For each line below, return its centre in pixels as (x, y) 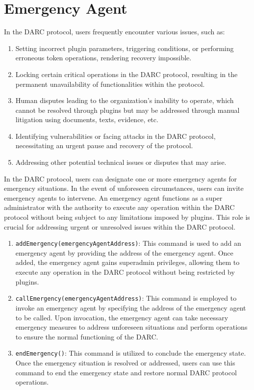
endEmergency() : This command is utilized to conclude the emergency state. (131, 353)
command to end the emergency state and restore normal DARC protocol (126, 372)
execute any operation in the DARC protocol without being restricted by (125, 272)
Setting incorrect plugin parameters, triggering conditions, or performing (125, 48)
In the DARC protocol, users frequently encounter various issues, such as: (114, 32)
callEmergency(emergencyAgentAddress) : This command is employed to (126, 298)
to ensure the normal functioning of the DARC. (87, 336)
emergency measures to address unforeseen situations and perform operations (131, 327)
